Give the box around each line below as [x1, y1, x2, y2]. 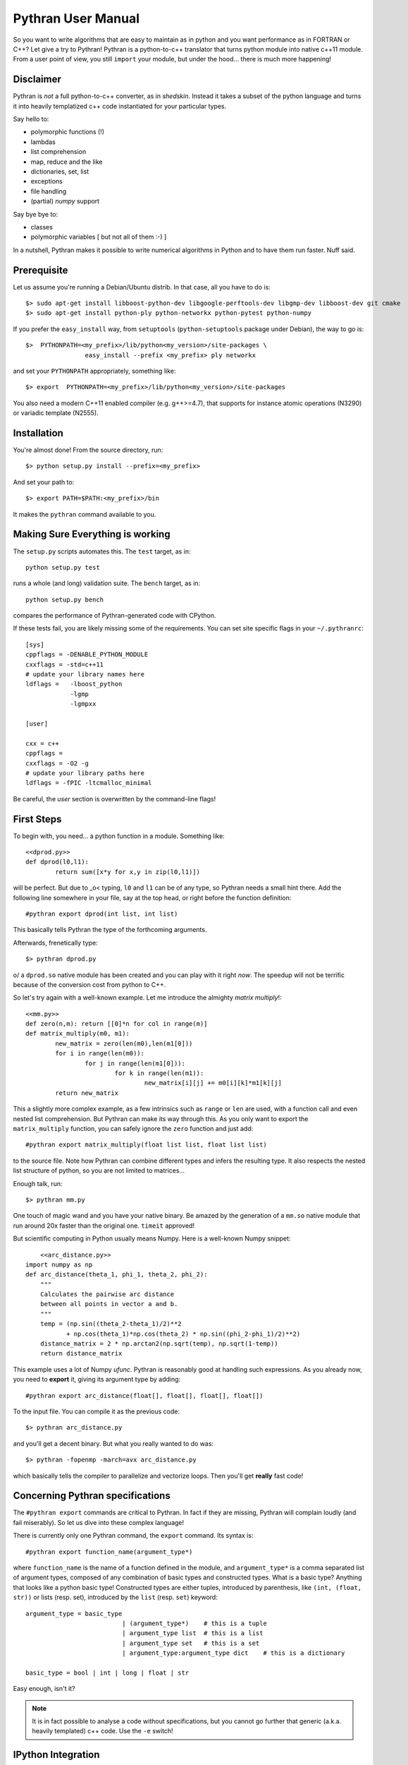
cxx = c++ [25, 739, 59, 748]
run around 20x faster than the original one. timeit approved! [13, 1221, 195, 1230]
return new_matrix [55, 1089, 119, 1097]
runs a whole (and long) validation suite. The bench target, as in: [13, 579, 201, 587]
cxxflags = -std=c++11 [25, 660, 104, 669]
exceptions [30, 177, 63, 186]
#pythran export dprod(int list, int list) [25, 909, 178, 918]
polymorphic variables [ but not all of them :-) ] [30, 233, 167, 241]
